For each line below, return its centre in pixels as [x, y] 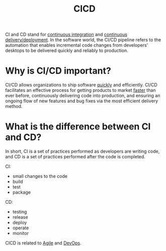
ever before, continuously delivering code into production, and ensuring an [83, 96]
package [22, 193]
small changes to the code [40, 176]
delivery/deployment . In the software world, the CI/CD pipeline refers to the [83, 40]
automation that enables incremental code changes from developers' [77, 45]
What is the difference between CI [78, 127]
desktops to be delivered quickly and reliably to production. [67, 50]
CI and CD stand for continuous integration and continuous [66, 35]
